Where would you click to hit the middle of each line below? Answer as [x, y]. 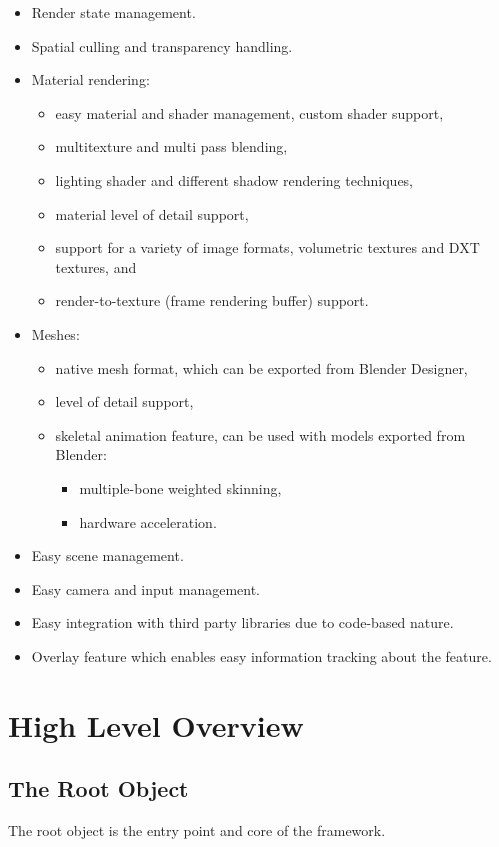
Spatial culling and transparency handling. [162, 45]
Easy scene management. [107, 555]
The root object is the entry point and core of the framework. [197, 830]
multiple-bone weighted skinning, [180, 487]
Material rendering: [90, 79]
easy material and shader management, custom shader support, [249, 112]
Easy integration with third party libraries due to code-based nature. [242, 622]
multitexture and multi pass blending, [171, 146]
